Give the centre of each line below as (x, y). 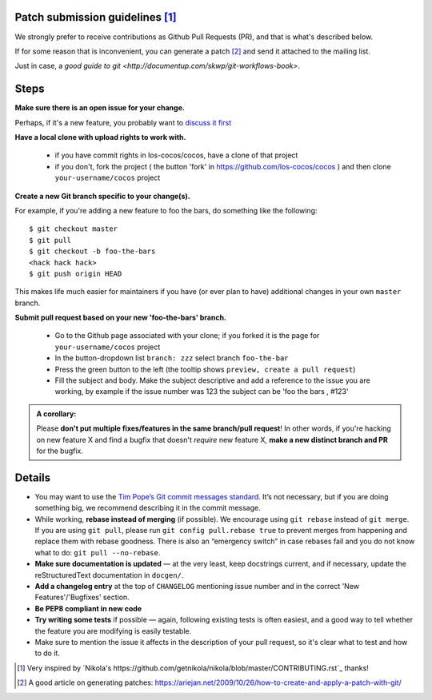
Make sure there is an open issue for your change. (100, 108)
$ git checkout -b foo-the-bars (92, 251)
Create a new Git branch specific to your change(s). (103, 196)
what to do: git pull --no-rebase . (98, 552)
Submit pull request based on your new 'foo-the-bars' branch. (121, 318)
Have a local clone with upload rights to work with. (100, 137)
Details (33, 477)
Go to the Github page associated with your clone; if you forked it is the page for (187, 336)
